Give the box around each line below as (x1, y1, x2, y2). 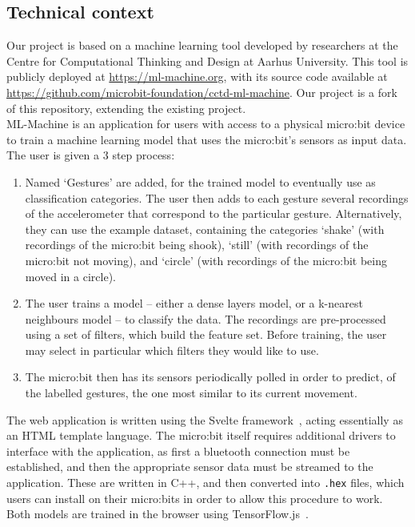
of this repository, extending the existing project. (6, 99, 246, 116)
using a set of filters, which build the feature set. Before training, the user (25, 326, 387, 343)
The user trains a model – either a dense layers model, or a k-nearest (25, 295, 363, 312)
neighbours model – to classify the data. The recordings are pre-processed (25, 310, 386, 327)
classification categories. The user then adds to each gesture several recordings (25, 189, 409, 206)
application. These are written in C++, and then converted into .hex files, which (6, 474, 405, 491)
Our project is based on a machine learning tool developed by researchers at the (6, 37, 398, 54)
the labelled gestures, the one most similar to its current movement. (25, 384, 357, 401)
